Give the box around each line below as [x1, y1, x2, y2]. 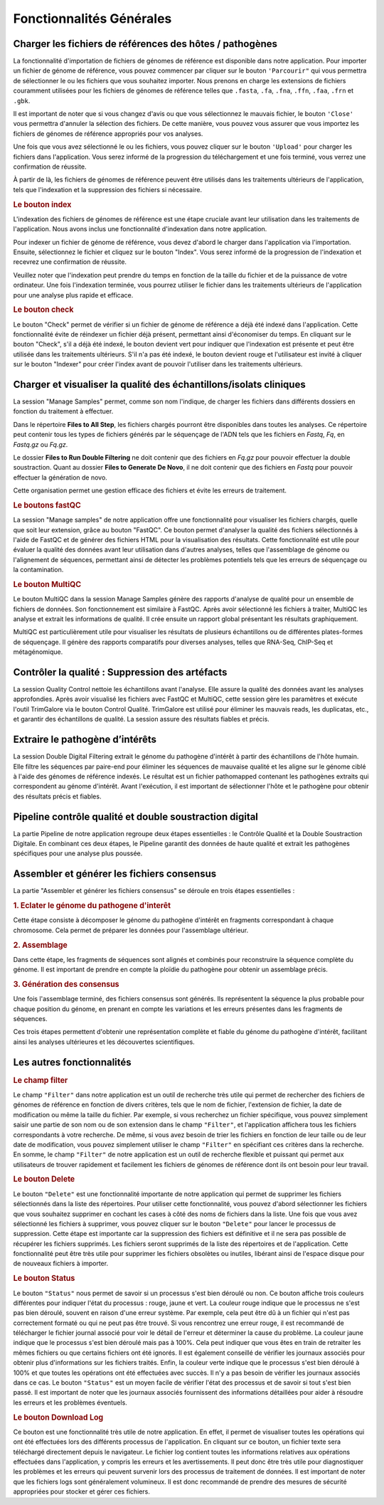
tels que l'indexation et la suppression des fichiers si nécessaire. [13, 185, 203, 194]
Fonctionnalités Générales [13, 11, 172, 26]
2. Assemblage [13, 940, 68, 950]
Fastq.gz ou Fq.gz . [13, 440, 68, 448]
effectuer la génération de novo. [13, 473, 108, 482]
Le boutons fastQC [13, 500, 81, 510]
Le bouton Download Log [13, 1412, 104, 1422]
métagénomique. [13, 648, 63, 656]
